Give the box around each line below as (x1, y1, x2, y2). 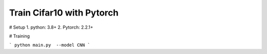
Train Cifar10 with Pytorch (9, 7, 119, 18)
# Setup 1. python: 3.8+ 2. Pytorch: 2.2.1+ (9, 24, 93, 30)
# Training (9, 33, 30, 39)
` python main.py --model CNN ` (9, 42, 90, 48)
